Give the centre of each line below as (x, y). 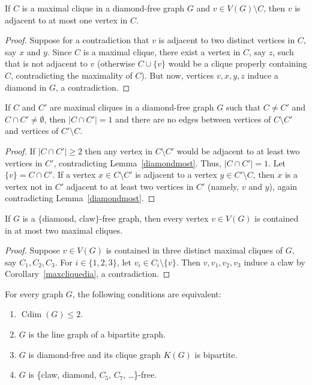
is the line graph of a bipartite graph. (97, 334)
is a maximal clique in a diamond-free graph (103, 8)
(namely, (223, 186)
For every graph (34, 293)
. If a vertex (74, 174)
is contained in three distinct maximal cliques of (194, 250)
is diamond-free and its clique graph (94, 354)
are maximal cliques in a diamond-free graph (132, 107)
